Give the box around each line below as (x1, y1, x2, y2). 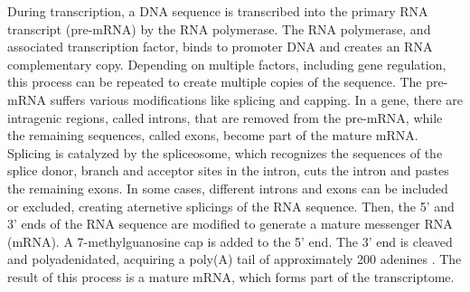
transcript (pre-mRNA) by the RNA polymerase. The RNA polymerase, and (7, 19, 431, 38)
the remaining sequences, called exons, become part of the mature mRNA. (7, 126, 418, 145)
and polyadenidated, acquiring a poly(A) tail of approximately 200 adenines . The (7, 250, 462, 268)
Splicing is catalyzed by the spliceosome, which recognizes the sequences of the (7, 143, 443, 162)
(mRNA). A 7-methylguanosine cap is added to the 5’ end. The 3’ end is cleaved (7, 231, 453, 250)
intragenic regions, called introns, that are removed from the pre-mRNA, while (7, 108, 443, 127)
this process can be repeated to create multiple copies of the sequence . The (7, 72, 422, 91)
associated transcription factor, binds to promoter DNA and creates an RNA (7, 37, 433, 56)
